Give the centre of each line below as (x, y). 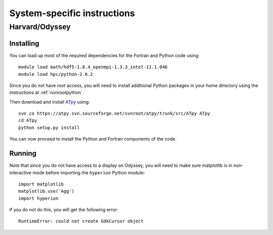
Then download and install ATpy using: (50, 102)
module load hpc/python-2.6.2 (56, 74)
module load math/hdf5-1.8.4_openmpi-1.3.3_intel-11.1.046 (93, 67)
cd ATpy (28, 121)
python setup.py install (49, 127)
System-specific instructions (72, 13)
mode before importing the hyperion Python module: (89, 172)
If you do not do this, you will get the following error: (64, 210)
